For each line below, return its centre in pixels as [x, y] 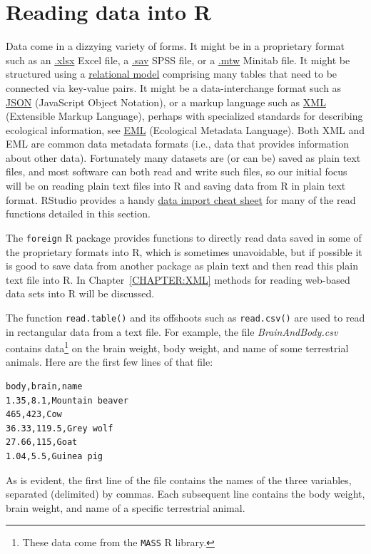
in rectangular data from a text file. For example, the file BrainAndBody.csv [172, 331]
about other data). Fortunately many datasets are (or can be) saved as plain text [183, 157]
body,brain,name [44, 386]
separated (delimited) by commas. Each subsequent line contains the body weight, [185, 494]
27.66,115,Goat [42, 442]
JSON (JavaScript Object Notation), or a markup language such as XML [166, 102]
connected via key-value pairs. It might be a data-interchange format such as [174, 87]
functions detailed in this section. [78, 214]
